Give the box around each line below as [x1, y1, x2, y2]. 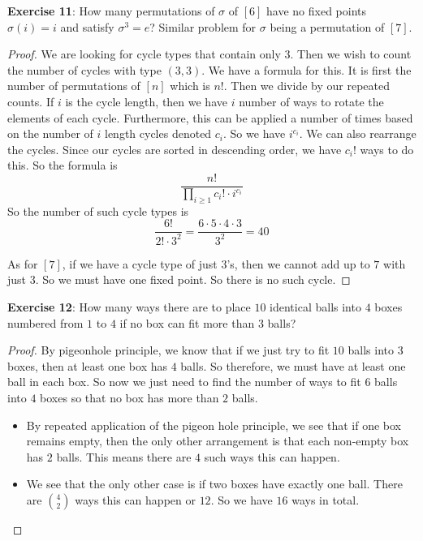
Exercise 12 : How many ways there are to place [7, 298, 251, 315]
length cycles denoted [105, 125, 212, 142]
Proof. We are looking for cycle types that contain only [7, 45, 281, 62]
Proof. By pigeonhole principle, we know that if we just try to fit [7, 341, 330, 359]
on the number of [7, 125, 93, 142]
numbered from [7, 314, 84, 331]
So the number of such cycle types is [7, 202, 189, 219]
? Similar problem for [149, 18, 257, 35]
